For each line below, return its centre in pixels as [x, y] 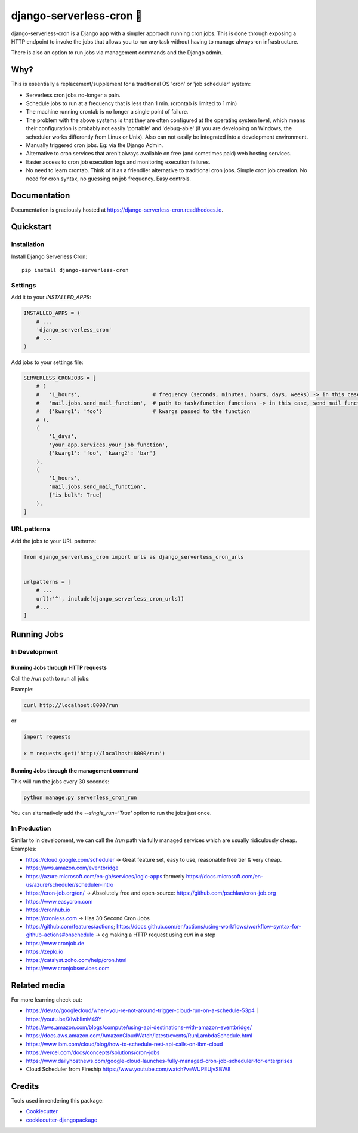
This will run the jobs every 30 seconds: [60, 782]
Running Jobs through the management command [75, 770]
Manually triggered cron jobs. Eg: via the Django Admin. [95, 145]
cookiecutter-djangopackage [62, 1120]
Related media [38, 985]
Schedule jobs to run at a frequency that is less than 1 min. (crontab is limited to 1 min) [132, 103]
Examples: [24, 849]
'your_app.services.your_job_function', [109, 445]
